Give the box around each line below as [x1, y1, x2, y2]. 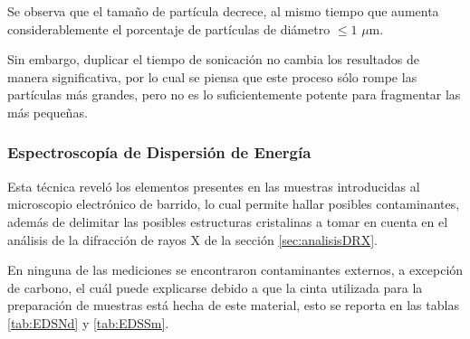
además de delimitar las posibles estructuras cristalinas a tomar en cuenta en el [7, 212, 448, 231]
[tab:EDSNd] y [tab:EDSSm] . [7, 313, 169, 332]
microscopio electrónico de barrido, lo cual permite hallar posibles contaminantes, [7, 194, 460, 213]
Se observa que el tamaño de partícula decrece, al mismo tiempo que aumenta [7, 2, 439, 20]
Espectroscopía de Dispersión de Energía [7, 141, 312, 164]
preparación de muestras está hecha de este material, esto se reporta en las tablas [7, 296, 459, 315]
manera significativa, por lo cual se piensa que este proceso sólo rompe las [7, 67, 417, 86]
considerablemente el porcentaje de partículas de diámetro [7, 19, 331, 38]
